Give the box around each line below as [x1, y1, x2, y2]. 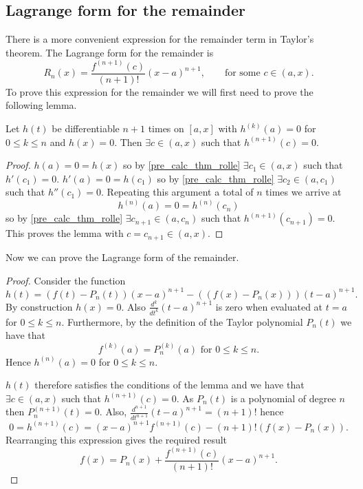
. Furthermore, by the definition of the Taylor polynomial [61, 314, 303, 329]
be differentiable [52, 121, 120, 136]
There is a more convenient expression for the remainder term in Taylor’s [5, 32, 314, 46]
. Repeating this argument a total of [101, 185, 254, 199]
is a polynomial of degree [230, 391, 336, 405]
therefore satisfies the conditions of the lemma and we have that [34, 377, 305, 392]
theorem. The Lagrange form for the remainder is [5, 45, 214, 59]
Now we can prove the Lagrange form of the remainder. [5, 249, 239, 264]
